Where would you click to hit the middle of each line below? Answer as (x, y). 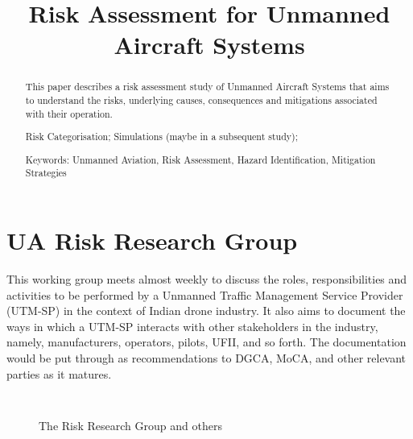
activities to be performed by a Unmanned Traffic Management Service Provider (205, 294)
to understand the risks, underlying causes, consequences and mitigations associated (201, 100)
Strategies (46, 173)
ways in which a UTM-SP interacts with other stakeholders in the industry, (192, 326)
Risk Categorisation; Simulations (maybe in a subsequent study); (161, 137)
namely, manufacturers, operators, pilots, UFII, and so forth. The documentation (206, 342)
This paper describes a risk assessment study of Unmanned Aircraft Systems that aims (207, 87)
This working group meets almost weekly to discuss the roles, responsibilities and (207, 279)
